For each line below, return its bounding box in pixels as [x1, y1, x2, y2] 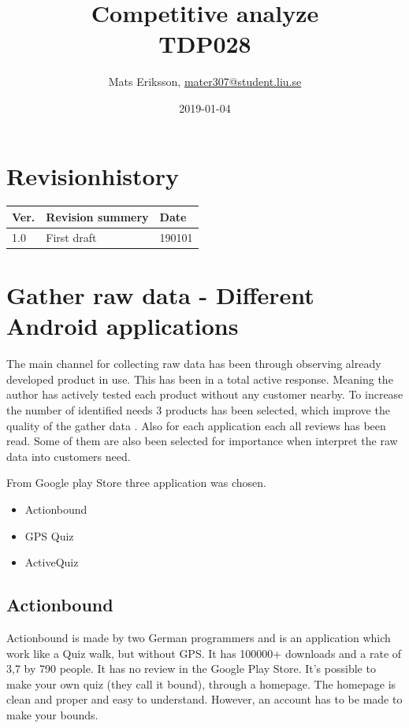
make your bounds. [6, 706, 99, 722]
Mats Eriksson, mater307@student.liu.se [108, 73, 302, 90]
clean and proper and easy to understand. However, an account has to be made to [6, 691, 403, 708]
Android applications [6, 310, 239, 342]
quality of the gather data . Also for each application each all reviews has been [6, 417, 386, 433]
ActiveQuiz [24, 554, 79, 570]
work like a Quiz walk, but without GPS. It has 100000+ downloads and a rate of [6, 644, 402, 661]
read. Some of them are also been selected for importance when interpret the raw [6, 433, 398, 449]
